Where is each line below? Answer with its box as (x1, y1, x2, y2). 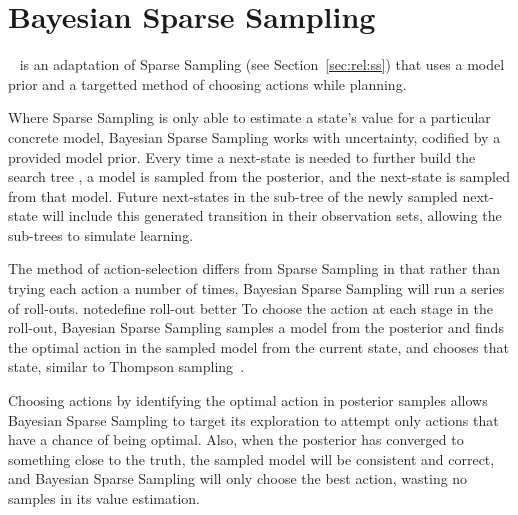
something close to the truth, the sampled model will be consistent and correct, (8, 448, 495, 469)
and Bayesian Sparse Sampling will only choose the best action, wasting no (8, 468, 468, 489)
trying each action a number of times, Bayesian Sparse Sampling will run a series (8, 278, 505, 299)
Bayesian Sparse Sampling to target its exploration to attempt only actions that (8, 409, 499, 430)
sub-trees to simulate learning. (8, 224, 194, 245)
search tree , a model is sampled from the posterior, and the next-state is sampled (8, 166, 510, 187)
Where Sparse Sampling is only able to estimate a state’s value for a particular (8, 107, 491, 128)
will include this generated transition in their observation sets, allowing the (42, 205, 502, 226)
